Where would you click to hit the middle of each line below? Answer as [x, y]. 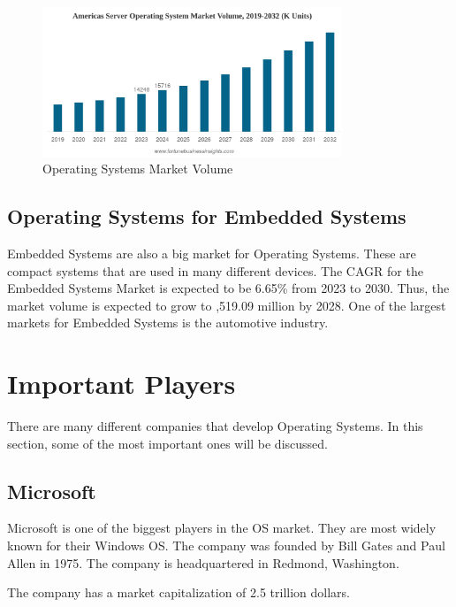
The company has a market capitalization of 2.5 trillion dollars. [179, 592]
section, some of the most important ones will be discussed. [167, 443]
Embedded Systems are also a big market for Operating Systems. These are [212, 253]
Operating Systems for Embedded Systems [207, 216]
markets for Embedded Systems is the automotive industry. [168, 323]
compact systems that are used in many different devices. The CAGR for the [215, 270]
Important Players [122, 384]
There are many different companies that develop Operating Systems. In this [215, 426]
